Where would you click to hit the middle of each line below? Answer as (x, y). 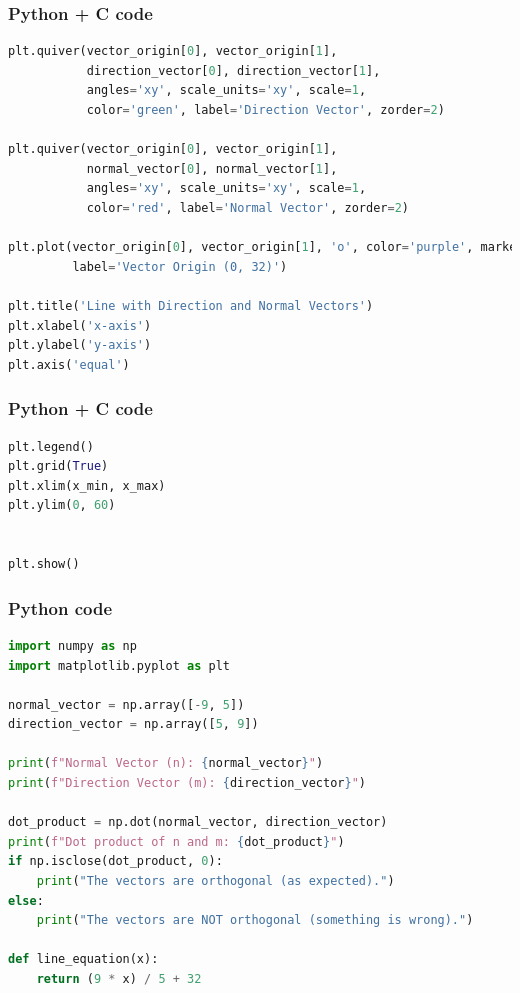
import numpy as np (72, 645)
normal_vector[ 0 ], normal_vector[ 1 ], (212, 168)
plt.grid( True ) (58, 466)
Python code (60, 607)
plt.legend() (51, 446)
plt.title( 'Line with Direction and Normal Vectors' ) (191, 305)
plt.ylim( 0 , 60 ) (62, 505)
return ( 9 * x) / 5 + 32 (119, 979)
